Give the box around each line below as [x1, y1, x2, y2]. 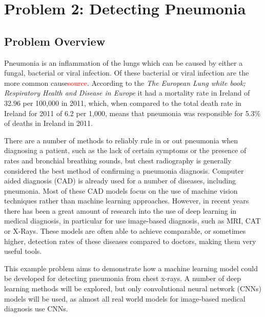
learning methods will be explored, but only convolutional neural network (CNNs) [4, 283, 262, 294]
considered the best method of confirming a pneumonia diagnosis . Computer [4, 165, 244, 176]
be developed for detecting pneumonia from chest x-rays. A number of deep [4, 273, 241, 284]
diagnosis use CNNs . [4, 303, 68, 314]
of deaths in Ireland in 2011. [4, 118, 93, 128]
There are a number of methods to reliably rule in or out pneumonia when [4, 135, 238, 145]
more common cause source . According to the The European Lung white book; [4, 77, 246, 88]
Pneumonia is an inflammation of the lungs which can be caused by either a [4, 57, 243, 68]
